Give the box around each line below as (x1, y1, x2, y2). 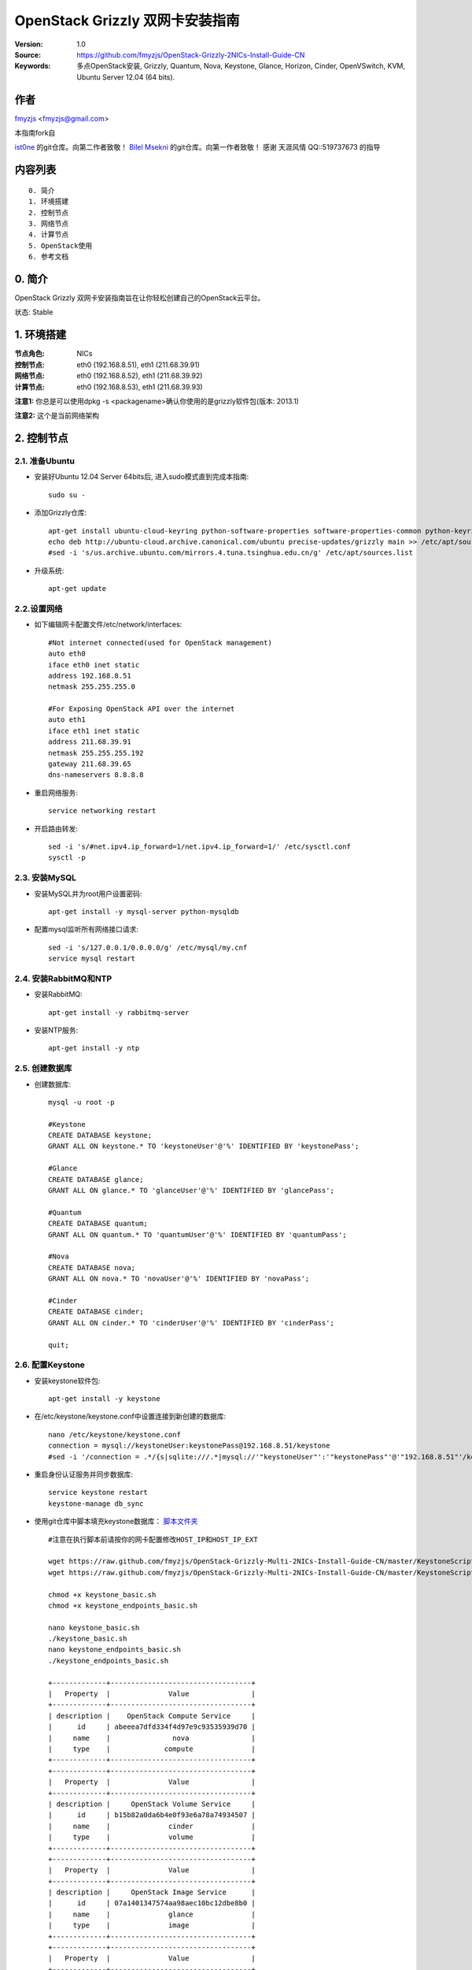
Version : (14, 39, 43, 49)
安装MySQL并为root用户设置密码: (34, 889, 142, 898)
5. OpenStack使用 (28, 241, 93, 250)
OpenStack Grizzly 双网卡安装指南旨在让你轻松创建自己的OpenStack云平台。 (14, 293, 265, 303)
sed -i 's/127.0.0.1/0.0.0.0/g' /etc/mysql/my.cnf (48, 942, 248, 952)
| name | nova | (48, 1734, 256, 1742)
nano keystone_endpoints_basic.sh (48, 1645, 181, 1654)
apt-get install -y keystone (48, 1395, 160, 1403)
